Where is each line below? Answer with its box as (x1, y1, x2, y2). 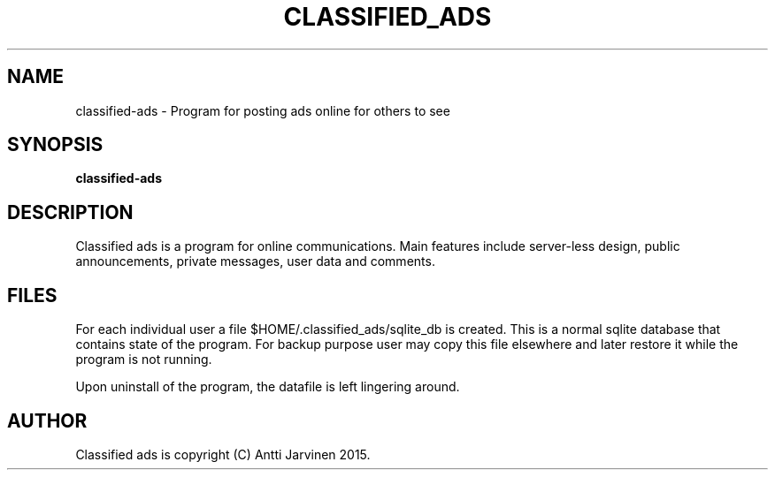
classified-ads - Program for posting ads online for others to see (75, 102, 450, 118)
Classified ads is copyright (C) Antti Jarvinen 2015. (75, 446, 371, 462)
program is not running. (75, 352, 212, 367)
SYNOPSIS (7, 133, 104, 156)
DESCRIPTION (7, 201, 134, 223)
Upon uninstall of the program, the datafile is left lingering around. (75, 379, 460, 395)
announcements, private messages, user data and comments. (75, 254, 435, 269)
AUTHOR (7, 409, 88, 432)
